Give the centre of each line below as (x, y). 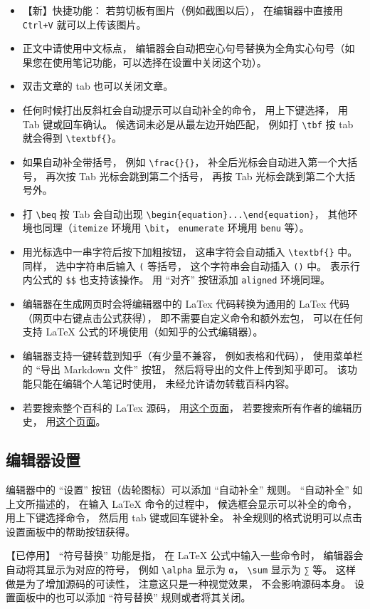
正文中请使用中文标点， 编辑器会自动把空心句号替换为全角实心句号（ (184, 48)
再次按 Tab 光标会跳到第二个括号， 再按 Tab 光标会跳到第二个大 (196, 176)
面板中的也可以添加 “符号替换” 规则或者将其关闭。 (133, 597)
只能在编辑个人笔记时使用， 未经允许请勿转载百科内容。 (164, 384)
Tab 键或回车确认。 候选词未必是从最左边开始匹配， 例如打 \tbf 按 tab (188, 124)
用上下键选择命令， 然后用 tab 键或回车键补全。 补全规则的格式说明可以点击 (184, 517)
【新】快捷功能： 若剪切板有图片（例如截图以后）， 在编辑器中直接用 (183, 10)
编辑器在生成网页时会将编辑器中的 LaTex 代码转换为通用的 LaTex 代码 (186, 304)
